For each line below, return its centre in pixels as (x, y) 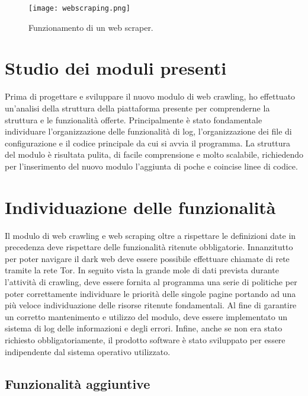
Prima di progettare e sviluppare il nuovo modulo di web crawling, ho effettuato (150, 96)
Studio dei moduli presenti (116, 68)
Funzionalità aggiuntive (78, 383)
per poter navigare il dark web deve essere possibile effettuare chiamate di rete (147, 258)
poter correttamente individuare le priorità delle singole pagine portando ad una (150, 293)
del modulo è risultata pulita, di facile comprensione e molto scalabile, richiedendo (154, 154)
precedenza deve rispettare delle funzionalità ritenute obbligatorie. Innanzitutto (149, 247)
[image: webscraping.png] (79, 8)
